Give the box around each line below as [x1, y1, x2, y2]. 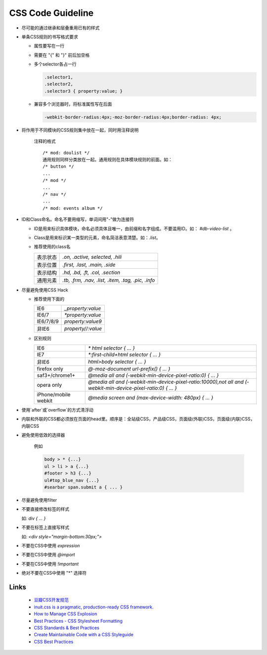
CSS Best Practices [34, 639, 74, 645]
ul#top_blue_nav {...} [44, 477, 99, 483]
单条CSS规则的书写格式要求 [21, 34, 79, 40]
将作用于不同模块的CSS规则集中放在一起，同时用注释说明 [21, 127, 139, 133]
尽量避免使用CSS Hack [21, 287, 69, 293]
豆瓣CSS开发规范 [34, 597, 69, 603]
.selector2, [44, 81, 74, 87]
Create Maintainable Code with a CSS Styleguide [34, 632, 133, 638]
